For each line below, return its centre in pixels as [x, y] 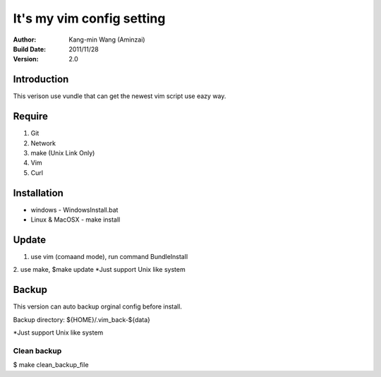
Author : [25, 40]
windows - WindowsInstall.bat [74, 210]
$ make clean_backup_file [51, 365]
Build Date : [29, 49]
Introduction [41, 79]
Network [43, 143]
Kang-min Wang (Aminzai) [107, 40]
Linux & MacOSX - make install [75, 220]
